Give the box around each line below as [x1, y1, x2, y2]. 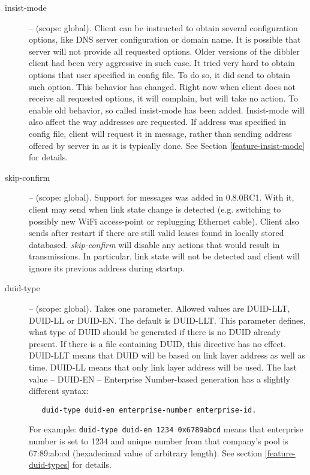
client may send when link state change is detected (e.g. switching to [29, 202, 281, 215]
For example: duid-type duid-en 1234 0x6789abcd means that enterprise [29, 423, 303, 435]
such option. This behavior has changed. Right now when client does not [29, 80, 296, 92]
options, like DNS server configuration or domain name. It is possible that [29, 33, 301, 46]
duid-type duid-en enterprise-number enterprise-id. [41, 405, 257, 414]
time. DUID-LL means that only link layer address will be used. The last [29, 361, 297, 374]
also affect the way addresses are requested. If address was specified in [29, 115, 286, 128]
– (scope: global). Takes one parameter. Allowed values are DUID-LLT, [29, 302, 290, 315]
